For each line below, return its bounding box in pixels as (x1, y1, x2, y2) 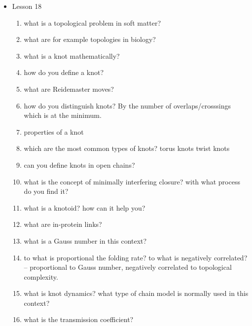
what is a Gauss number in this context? (24, 235, 147, 246)
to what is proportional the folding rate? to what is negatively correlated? (24, 252, 248, 262)
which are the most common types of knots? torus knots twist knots (24, 143, 230, 153)
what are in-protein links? (24, 219, 102, 229)
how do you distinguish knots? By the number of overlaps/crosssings (24, 100, 231, 110)
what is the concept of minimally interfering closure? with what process (24, 176, 240, 186)
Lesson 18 (12, 1, 42, 11)
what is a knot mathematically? (24, 50, 120, 61)
